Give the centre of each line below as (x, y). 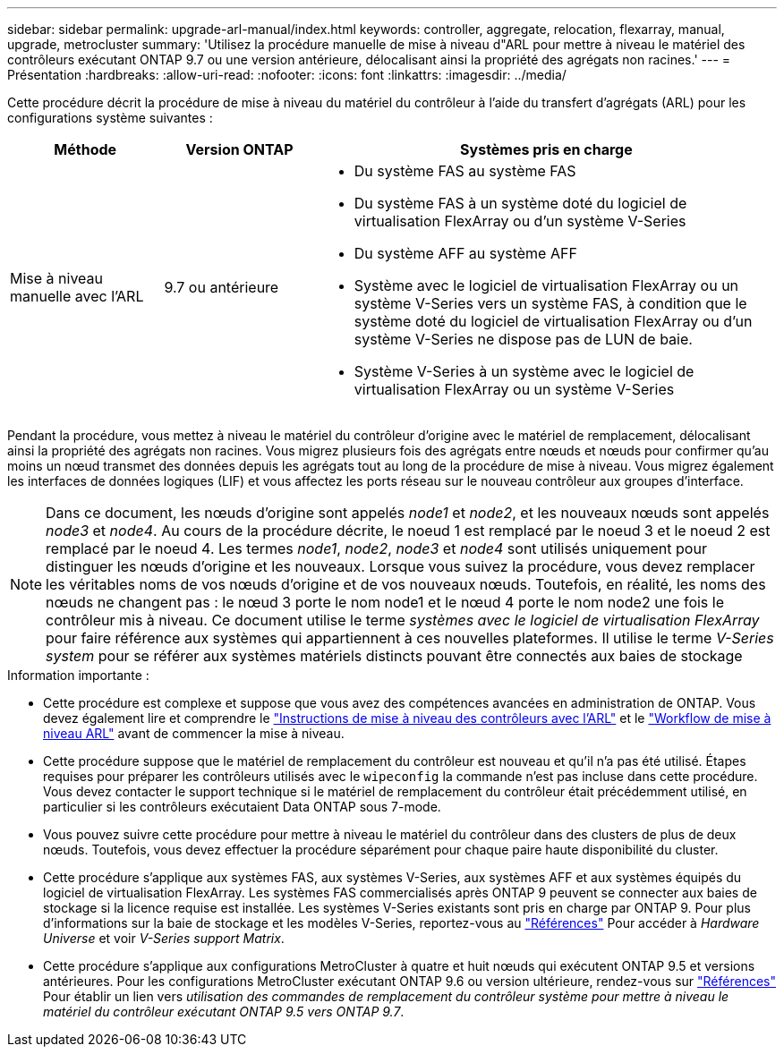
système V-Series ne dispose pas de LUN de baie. (523, 339)
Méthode (85, 149)
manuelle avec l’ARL (77, 296)
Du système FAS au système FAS (465, 171)
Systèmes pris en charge (546, 149)
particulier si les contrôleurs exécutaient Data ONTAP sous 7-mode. (242, 807)
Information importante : (78, 675)
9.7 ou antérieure (222, 287)
